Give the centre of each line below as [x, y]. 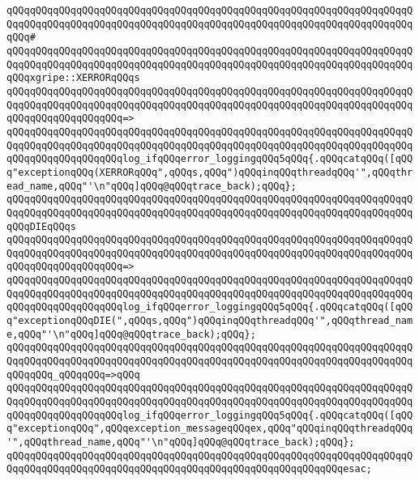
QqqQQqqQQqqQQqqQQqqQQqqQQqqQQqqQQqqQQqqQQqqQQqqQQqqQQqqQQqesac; [190, 469]
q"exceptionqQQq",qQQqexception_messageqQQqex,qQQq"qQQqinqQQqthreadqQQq [210, 429]
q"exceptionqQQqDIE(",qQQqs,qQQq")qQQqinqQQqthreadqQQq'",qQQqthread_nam [210, 321]
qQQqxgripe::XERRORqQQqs [73, 78]
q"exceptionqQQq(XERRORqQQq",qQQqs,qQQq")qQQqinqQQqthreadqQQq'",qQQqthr [210, 172]
